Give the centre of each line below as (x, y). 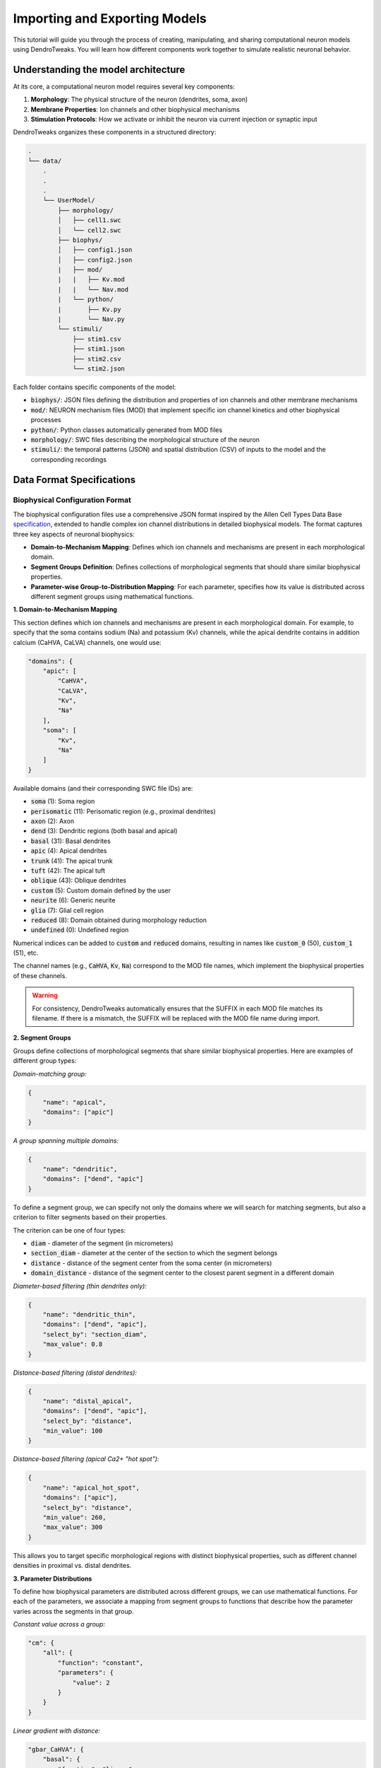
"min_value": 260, (74, 1517)
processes (46, 420)
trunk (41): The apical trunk (72, 861)
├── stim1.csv (97, 339)
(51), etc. (26, 953)
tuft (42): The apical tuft (68, 871)
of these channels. (40, 975)
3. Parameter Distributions (53, 1578)
